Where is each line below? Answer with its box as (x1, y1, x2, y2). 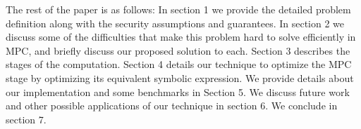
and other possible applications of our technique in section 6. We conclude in (6, 98, 338, 113)
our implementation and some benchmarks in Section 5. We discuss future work (6, 84, 350, 99)
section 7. (6, 111, 47, 126)
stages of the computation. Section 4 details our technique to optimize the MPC (6, 57, 352, 72)
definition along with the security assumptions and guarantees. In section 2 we (6, 15, 345, 30)
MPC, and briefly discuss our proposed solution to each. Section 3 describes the (6, 43, 350, 57)
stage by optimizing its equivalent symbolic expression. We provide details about (6, 70, 354, 85)
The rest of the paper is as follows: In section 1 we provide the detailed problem (6, 2, 351, 16)
